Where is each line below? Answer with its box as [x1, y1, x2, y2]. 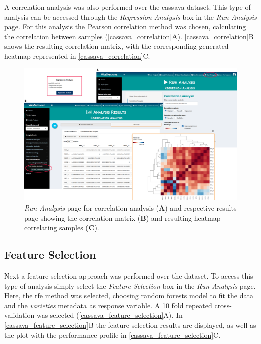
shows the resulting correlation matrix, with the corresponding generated [4, 41, 229, 51]
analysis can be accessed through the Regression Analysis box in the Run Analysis [4, 11, 257, 22]
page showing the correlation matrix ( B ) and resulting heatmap [24, 212, 221, 223]
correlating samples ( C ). [24, 222, 99, 233]
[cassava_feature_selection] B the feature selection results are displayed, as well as [4, 320, 256, 330]
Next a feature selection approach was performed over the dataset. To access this [4, 270, 253, 281]
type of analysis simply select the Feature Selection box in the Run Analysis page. [4, 280, 256, 291]
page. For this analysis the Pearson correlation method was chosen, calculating [4, 21, 246, 32]
